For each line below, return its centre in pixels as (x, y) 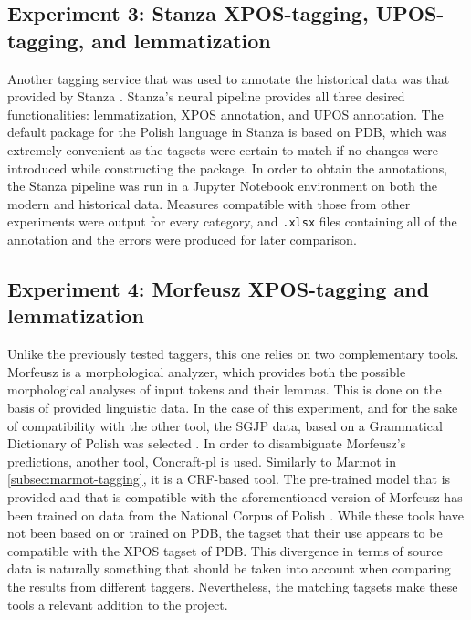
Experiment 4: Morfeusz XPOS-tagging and (219, 288)
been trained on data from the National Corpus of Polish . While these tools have (235, 515)
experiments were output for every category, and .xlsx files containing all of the (232, 221)
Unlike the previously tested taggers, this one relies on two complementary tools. (233, 354)
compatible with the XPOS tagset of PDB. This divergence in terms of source (225, 550)
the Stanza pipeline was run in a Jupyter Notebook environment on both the (222, 186)
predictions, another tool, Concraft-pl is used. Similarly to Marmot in (202, 461)
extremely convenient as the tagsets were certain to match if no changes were (223, 149)
